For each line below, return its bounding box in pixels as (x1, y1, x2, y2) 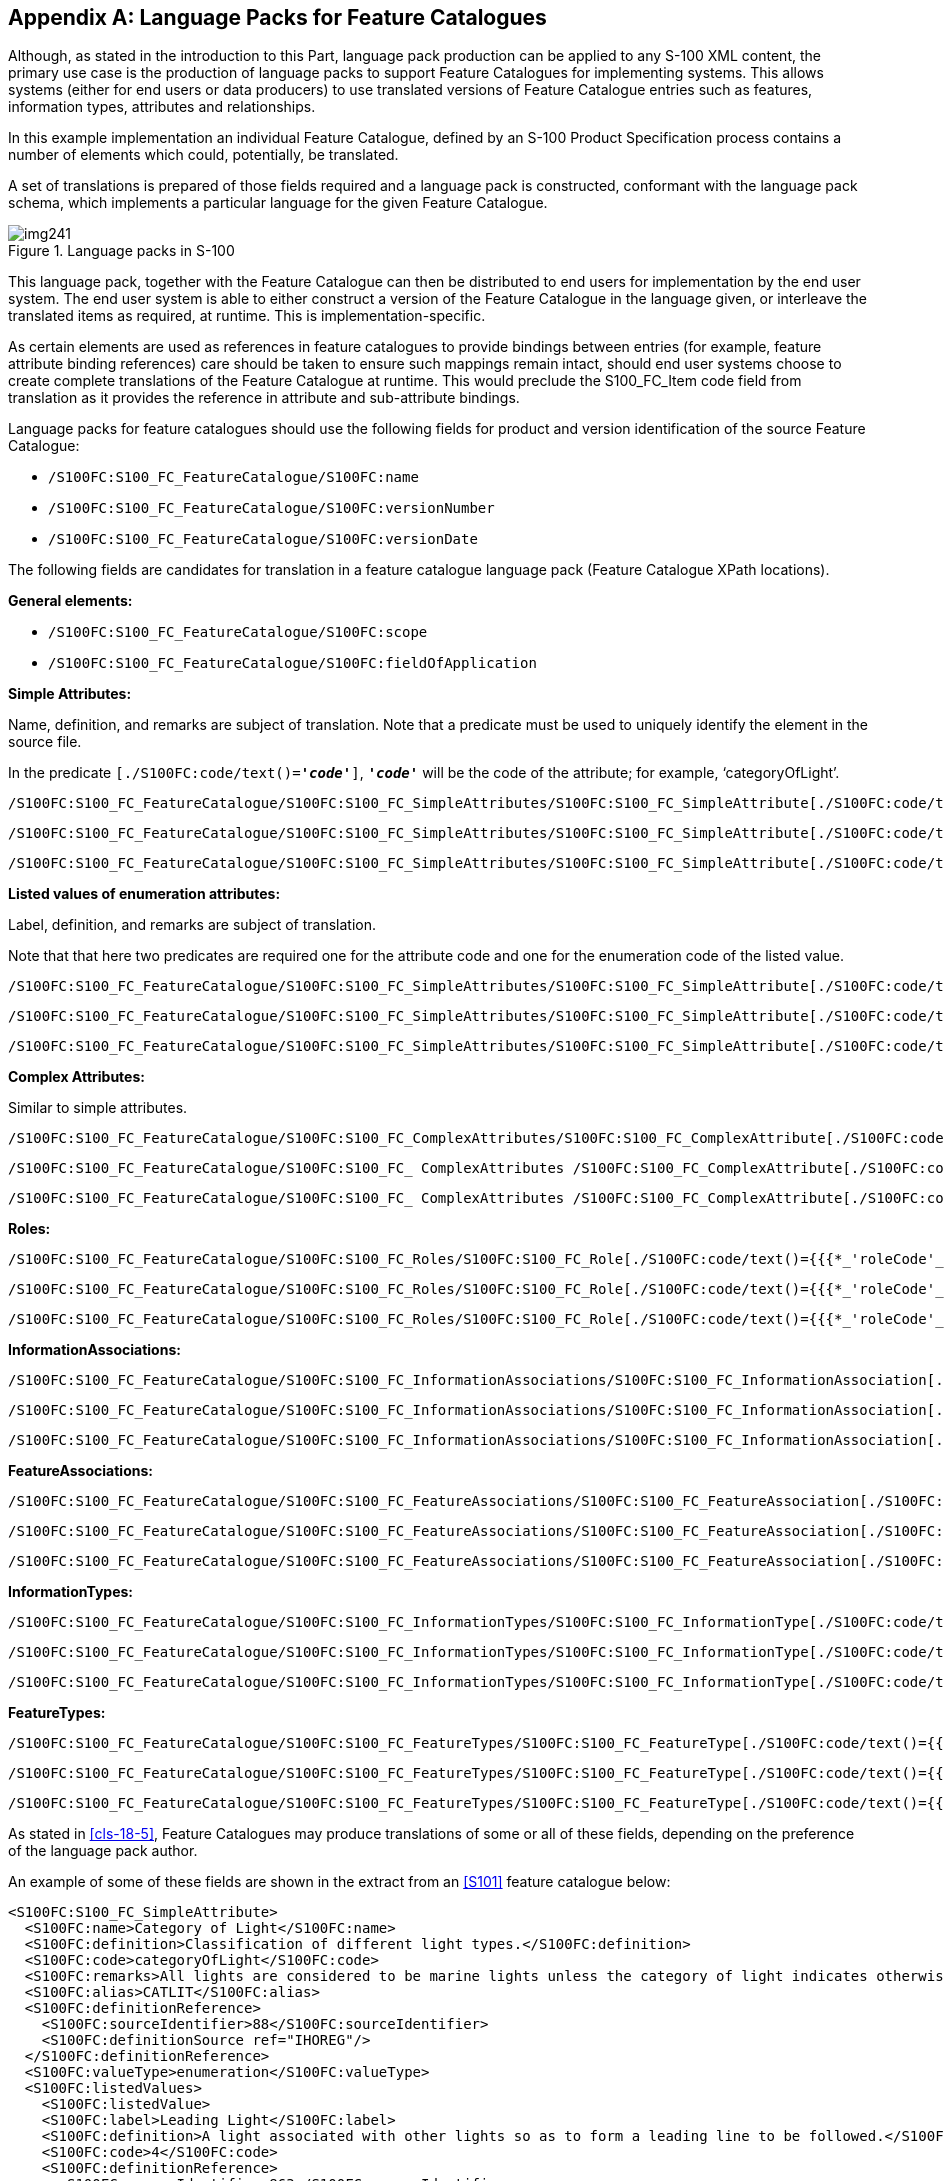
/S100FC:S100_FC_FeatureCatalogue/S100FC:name (48, 469, 419, 486)
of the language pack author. (8, 1842, 198, 1860)
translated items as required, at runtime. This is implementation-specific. (8, 307, 486, 325)
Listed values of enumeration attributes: (8, 885, 281, 903)
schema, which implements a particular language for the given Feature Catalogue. (8, 194, 548, 212)
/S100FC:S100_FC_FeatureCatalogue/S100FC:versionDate (48, 531, 478, 548)
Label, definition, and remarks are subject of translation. (8, 916, 377, 934)
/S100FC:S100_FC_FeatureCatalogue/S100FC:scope (48, 624, 428, 641)
